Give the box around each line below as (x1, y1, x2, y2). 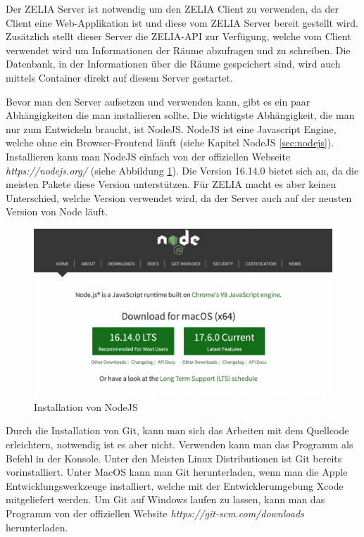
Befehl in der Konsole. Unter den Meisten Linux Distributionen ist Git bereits (6, 450, 342, 465)
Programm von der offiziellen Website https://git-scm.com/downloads (6, 505, 304, 520)
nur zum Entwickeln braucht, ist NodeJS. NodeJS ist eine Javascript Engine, (6, 121, 337, 136)
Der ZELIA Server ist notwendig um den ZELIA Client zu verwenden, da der (6, 1, 339, 15)
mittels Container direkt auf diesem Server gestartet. (6, 70, 233, 84)
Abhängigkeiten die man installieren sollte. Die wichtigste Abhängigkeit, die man (6, 108, 355, 122)
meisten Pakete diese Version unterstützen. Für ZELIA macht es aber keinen (6, 177, 337, 191)
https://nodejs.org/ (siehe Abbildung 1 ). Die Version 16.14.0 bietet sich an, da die (6, 163, 359, 177)
